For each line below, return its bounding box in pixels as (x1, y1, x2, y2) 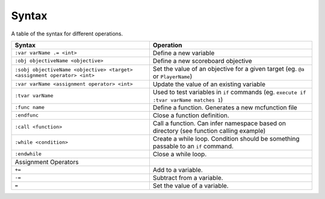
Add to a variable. (152, 165, 203, 174)
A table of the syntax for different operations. (11, 30, 123, 37)
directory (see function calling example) (152, 126, 266, 135)
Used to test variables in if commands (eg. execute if (152, 88, 306, 96)
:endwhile (14, 151, 42, 158)
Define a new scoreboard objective (152, 57, 252, 65)
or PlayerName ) (152, 72, 193, 81)
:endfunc (14, 112, 39, 118)
